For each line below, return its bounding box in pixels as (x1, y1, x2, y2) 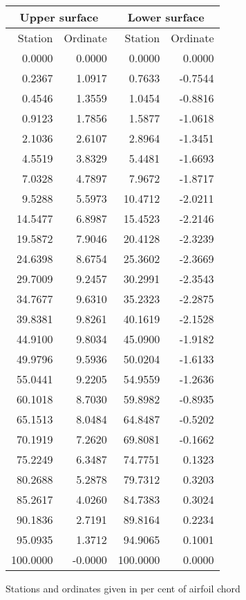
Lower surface (127, 9, 205, 25)
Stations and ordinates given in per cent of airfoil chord (6, 581, 240, 595)
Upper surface (19, 9, 99, 25)
